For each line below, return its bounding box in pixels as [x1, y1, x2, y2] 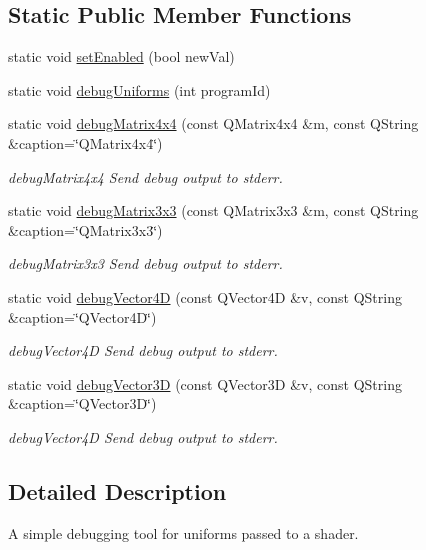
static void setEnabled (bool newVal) [8, 46, 235, 67]
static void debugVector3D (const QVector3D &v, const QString [8, 373, 402, 394]
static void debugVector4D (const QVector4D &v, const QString [8, 286, 402, 307]
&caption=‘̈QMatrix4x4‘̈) [8, 132, 163, 153]
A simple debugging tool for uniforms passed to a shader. [8, 522, 359, 543]
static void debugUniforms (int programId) [8, 79, 271, 100]
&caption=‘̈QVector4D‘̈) [8, 306, 157, 327]
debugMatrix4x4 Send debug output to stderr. [8, 166, 283, 187]
